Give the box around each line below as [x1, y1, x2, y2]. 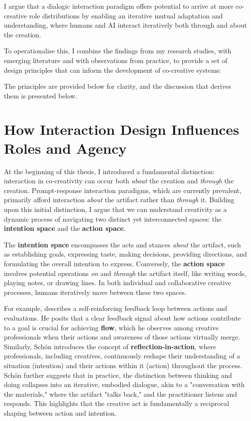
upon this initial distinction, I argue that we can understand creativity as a [4, 204, 227, 214]
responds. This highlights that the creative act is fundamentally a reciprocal [4, 398, 229, 408]
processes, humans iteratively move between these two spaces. [4, 287, 187, 297]
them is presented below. [4, 90, 77, 100]
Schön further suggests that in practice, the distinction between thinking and [4, 370, 232, 380]
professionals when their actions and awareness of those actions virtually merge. [4, 332, 240, 342]
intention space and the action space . [4, 223, 126, 233]
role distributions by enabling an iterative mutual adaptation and [29, 10, 223, 20]
